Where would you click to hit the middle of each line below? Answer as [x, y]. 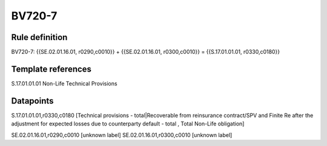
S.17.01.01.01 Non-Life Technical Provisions [64, 83]
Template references [51, 69]
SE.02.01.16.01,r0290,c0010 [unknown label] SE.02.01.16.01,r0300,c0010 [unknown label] [122, 135]
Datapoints [32, 101]
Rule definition [39, 37]
